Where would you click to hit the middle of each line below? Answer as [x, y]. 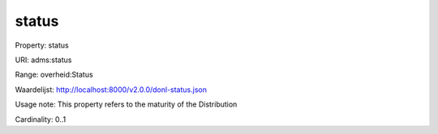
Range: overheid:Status [54, 75]
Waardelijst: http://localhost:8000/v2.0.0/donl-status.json [111, 90]
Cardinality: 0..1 [41, 119]
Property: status [42, 45]
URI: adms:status [43, 60]
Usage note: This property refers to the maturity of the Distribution [126, 104]
